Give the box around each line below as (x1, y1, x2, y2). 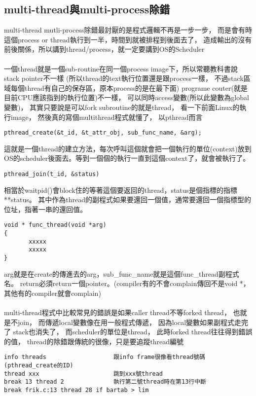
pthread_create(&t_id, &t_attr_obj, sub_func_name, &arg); (4, 129, 202, 137)
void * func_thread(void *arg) (4, 221, 107, 229)
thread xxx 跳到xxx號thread (4, 370, 163, 377)
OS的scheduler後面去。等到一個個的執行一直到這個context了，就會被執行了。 (4, 153, 250, 163)
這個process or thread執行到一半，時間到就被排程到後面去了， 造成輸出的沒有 (4, 34, 252, 44)
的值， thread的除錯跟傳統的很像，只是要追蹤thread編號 (4, 336, 184, 346)
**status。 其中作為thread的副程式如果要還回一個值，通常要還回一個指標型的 (4, 194, 252, 205)
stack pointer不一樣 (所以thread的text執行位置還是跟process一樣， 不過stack (4, 73, 244, 83)
